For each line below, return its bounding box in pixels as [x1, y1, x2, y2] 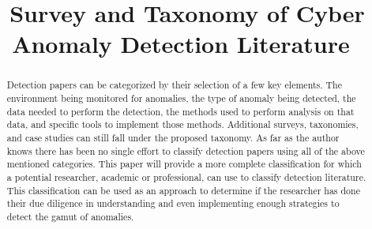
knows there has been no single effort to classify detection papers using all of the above [6, 144, 365, 157]
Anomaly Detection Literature [12, 28, 350, 60]
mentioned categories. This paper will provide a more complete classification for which [6, 157, 362, 171]
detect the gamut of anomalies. [6, 209, 134, 223]
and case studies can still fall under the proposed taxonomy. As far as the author [6, 130, 340, 144]
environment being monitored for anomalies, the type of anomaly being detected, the [6, 92, 356, 105]
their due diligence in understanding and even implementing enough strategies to [6, 197, 340, 210]
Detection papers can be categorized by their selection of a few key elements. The [6, 78, 342, 92]
